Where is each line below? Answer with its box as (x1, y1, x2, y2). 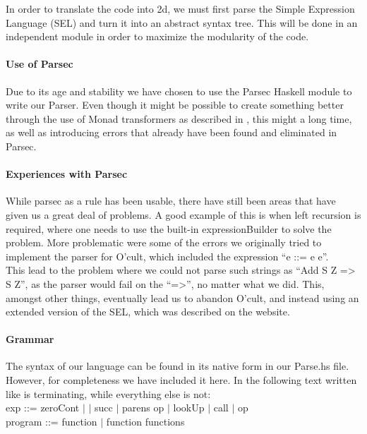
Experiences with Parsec (6, 167, 128, 181)
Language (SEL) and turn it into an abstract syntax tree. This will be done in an (6, 15, 358, 30)
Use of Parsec (6, 56, 73, 71)
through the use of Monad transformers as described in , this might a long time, (6, 111, 352, 126)
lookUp (173, 400, 205, 415)
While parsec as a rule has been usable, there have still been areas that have (6, 193, 336, 208)
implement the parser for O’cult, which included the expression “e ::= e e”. (6, 248, 329, 263)
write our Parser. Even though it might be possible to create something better (6, 97, 344, 112)
